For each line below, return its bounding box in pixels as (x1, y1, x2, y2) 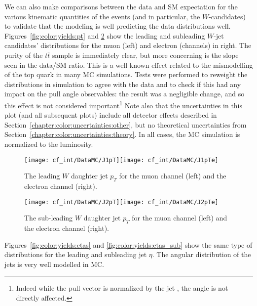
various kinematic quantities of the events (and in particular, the (4, 11, 200, 21)
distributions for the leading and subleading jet (4, 249, 147, 260)
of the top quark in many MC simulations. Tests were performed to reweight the (4, 69, 248, 80)
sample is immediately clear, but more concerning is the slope (52, 49, 239, 60)
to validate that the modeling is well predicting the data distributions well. (4, 21, 231, 31)
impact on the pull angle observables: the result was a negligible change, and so (4, 88, 245, 99)
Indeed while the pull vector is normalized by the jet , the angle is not (16, 283, 228, 293)
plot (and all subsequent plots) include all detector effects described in (4, 110, 217, 120)
